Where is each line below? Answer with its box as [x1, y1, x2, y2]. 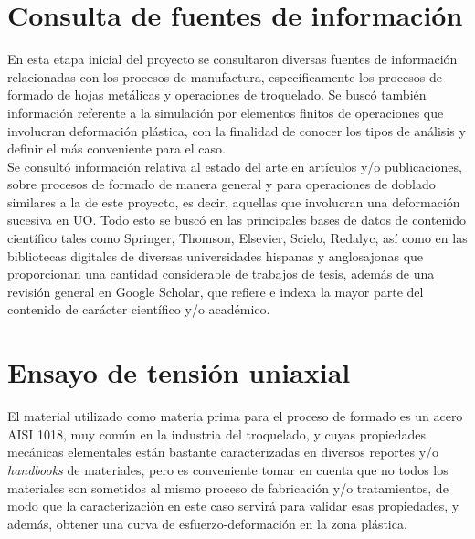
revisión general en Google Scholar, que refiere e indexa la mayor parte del [7, 281, 424, 301]
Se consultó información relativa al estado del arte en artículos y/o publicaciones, [7, 156, 462, 175]
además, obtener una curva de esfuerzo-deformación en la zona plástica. [7, 513, 407, 533]
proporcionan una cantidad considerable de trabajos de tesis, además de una [7, 264, 435, 283]
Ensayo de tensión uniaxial [7, 354, 351, 391]
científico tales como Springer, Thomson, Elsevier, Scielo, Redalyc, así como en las [7, 228, 468, 248]
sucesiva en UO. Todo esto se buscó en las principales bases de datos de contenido [7, 210, 467, 229]
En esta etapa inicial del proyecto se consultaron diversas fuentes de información [7, 49, 458, 69]
